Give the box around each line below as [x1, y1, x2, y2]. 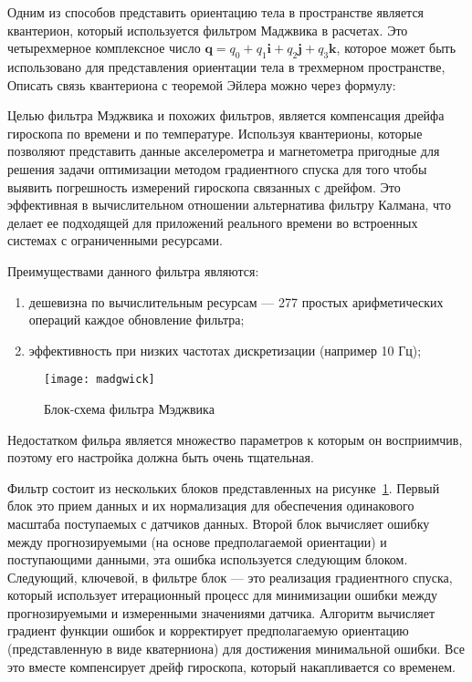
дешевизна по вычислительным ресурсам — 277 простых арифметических [28, 292, 444, 311]
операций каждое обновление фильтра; [28, 310, 245, 329]
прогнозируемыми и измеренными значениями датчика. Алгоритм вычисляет [7, 603, 435, 622]
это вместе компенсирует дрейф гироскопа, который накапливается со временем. [7, 656, 456, 676]
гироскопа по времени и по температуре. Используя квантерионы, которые [7, 123, 423, 142]
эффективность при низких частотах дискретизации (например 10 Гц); [28, 340, 422, 359]
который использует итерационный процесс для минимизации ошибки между [7, 585, 438, 604]
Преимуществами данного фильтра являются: [7, 261, 259, 280]
